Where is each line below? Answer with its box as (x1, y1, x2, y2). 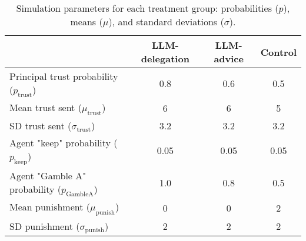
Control (260, 45, 297, 59)
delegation (141, 52, 189, 65)
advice (214, 52, 244, 65)
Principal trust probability (9, 69, 118, 83)
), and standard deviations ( (108, 15, 224, 28)
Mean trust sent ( (9, 101, 82, 115)
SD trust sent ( (9, 119, 72, 133)
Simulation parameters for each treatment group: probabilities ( (16, 1, 279, 15)
